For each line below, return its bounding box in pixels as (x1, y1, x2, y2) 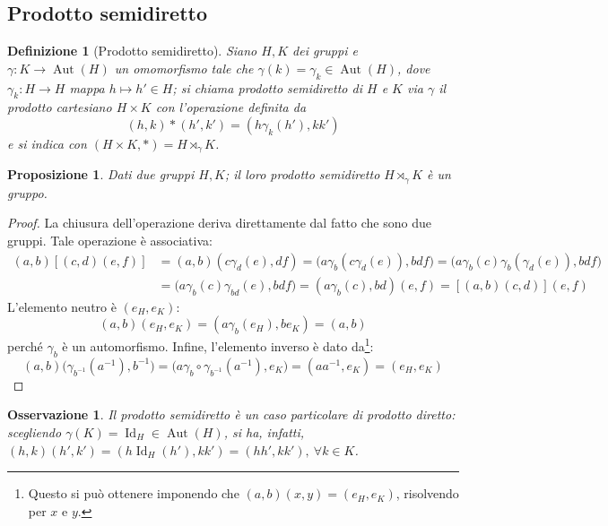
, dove (397, 58, 430, 77)
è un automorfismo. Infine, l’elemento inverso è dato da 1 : (62, 334, 374, 355)
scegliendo (7, 422, 62, 441)
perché (7, 336, 43, 355)
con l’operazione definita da (155, 98, 307, 116)
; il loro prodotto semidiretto (225, 165, 380, 184)
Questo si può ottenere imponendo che (28, 484, 239, 503)
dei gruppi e (292, 41, 358, 60)
